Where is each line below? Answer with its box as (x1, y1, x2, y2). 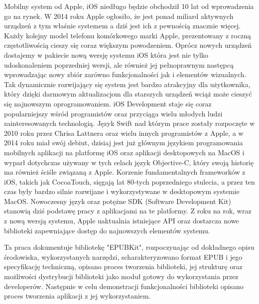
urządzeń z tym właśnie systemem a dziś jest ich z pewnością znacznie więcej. (4, 20, 241, 31)
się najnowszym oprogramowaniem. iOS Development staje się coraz (4, 98, 212, 108)
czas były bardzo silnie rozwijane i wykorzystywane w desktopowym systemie (4, 186, 240, 197)
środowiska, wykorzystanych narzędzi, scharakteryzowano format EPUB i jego (4, 251, 243, 262)
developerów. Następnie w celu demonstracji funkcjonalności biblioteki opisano (4, 281, 244, 291)
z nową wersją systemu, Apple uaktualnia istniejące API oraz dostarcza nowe (4, 215, 239, 226)
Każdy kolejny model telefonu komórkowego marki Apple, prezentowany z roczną (4, 30, 251, 40)
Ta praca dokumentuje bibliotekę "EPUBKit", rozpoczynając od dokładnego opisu (4, 242, 255, 252)
